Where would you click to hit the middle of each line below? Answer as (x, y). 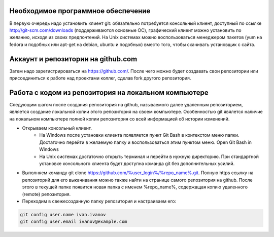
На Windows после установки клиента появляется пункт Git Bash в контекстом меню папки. (139, 135)
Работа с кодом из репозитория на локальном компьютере (109, 92)
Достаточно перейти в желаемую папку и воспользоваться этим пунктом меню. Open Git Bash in (146, 142)
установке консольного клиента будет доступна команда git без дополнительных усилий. (137, 164)
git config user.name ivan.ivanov (63, 214)
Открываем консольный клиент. (57, 128)
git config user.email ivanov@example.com (74, 222)
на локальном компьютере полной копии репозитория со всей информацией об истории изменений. (119, 118)
